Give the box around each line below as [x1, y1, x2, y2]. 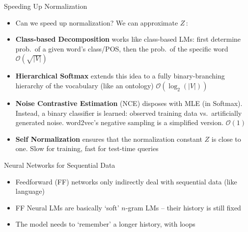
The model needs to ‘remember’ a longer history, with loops [15, 219, 195, 229]
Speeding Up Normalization [4, 1, 87, 11]
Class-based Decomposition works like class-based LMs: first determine [15, 34, 241, 44]
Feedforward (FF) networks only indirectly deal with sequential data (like [15, 176, 237, 186]
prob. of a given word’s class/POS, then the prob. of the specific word [15, 43, 228, 53]
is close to [211, 133, 241, 144]
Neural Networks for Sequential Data [4, 159, 115, 170]
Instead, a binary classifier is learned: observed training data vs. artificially [15, 107, 242, 118]
